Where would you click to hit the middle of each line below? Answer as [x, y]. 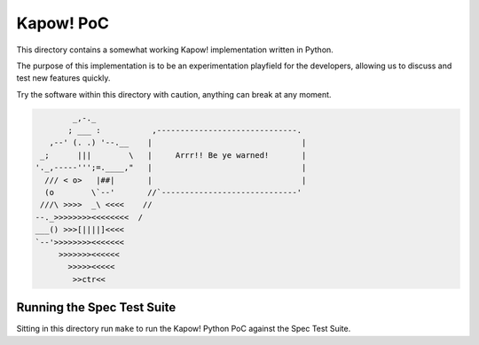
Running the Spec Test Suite [96, 307]
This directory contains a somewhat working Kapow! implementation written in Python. [175, 50]
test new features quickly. [63, 78]
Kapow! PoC [63, 23]
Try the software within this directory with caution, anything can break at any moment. [174, 94]
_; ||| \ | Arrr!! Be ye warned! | [173, 155]
